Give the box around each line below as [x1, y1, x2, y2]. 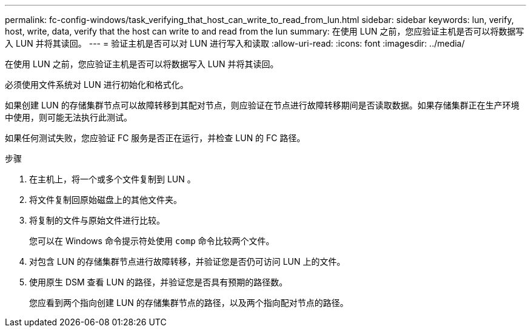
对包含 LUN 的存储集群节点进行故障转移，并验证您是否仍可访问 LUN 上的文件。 [29, 256, 346, 267]
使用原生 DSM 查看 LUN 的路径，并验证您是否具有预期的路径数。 [29, 277, 288, 287]
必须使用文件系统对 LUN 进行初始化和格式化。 [5, 79, 189, 90]
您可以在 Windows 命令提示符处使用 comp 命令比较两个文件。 [29, 236, 275, 246]
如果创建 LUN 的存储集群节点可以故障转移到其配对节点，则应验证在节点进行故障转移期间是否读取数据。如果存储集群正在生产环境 [5, 100, 519, 110]
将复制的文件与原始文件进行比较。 [29, 215, 165, 225]
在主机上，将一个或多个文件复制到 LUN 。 [29, 174, 196, 184]
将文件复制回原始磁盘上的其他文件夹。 [29, 194, 182, 205]
